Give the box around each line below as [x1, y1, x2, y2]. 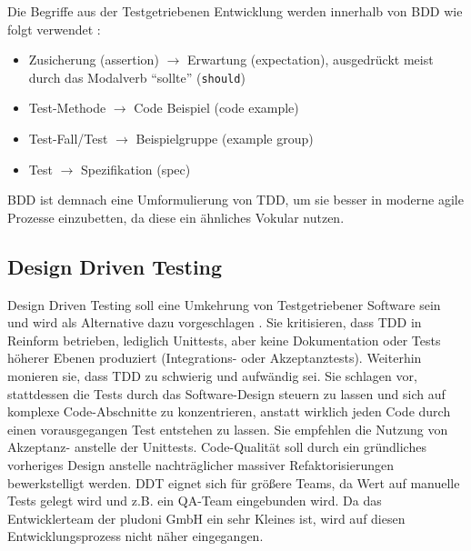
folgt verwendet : [7, 19, 101, 38]
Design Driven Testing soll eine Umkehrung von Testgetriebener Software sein [7, 295, 441, 314]
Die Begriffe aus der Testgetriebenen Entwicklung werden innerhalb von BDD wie [7, 2, 463, 20]
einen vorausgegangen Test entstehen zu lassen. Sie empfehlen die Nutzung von [7, 419, 448, 438]
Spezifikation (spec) [80, 159, 191, 178]
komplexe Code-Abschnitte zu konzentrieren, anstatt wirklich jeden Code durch [7, 402, 451, 421]
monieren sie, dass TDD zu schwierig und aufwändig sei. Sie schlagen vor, [7, 366, 417, 385]
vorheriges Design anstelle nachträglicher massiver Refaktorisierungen [7, 455, 394, 474]
